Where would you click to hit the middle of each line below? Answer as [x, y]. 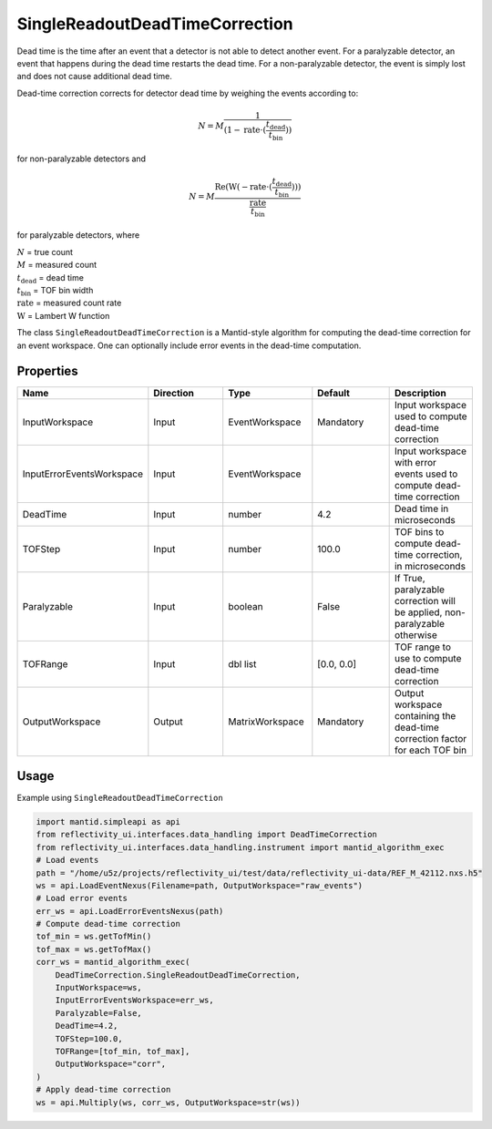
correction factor [430, 739]
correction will [425, 601]
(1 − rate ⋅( [245, 130]
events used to [426, 474]
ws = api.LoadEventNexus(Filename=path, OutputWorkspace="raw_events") [200, 885]
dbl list [242, 664]
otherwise [415, 635]
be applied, [418, 612]
